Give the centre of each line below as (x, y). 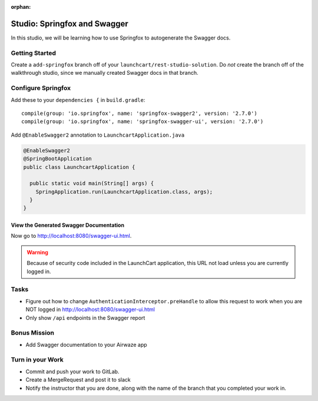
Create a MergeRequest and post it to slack (78, 380)
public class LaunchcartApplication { (79, 167)
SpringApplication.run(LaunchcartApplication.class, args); (124, 192)
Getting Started (33, 53)
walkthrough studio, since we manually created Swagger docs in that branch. (105, 73)
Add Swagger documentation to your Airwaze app (86, 344)
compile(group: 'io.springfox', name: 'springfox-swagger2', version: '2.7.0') (139, 113)
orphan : (21, 7)
